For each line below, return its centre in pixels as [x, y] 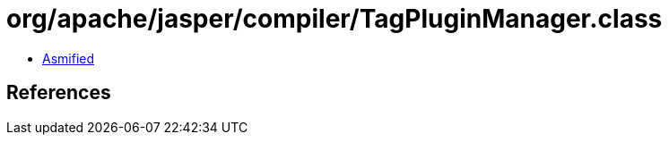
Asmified [69, 58]
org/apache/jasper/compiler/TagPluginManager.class [334, 19]
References [59, 93]
